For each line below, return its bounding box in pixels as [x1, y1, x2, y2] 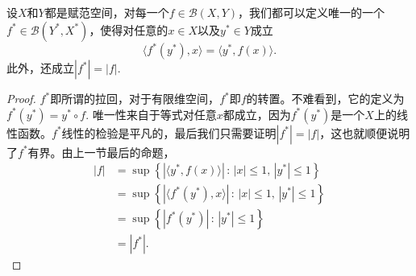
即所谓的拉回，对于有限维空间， [50, 90, 220, 107]
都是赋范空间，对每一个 [44, 4, 169, 20]
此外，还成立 [6, 60, 74, 76]
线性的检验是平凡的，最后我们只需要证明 [61, 124, 277, 141]
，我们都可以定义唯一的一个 [238, 4, 385, 20]
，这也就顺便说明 [319, 124, 410, 141]
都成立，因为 [223, 105, 291, 122]
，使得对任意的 [89, 21, 168, 38]
